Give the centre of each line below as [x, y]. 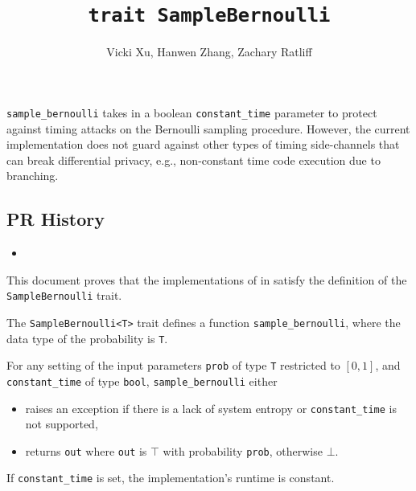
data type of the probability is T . [87, 338]
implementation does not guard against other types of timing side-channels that [203, 144]
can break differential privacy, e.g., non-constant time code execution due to [194, 160]
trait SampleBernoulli [209, 16]
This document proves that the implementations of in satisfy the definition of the [207, 279]
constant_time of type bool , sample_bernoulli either [142, 381]
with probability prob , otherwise [243, 450]
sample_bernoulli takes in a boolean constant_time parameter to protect [192, 112]
